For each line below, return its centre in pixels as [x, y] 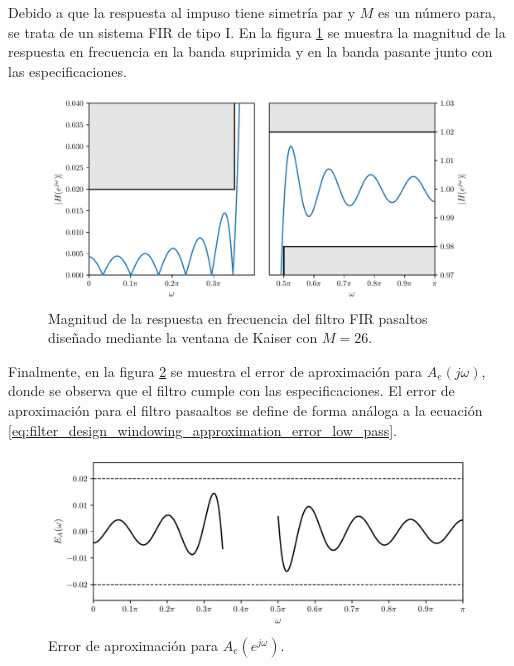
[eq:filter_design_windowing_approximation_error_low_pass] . [203, 429]
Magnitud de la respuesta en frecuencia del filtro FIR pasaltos [238, 317]
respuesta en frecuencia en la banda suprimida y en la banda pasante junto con [250, 51]
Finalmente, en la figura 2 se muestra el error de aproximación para [215, 370]
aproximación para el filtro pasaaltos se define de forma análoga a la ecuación [245, 410]
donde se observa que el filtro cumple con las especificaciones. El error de [231, 390]
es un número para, [437, 12]
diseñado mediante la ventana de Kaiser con [183, 337]
